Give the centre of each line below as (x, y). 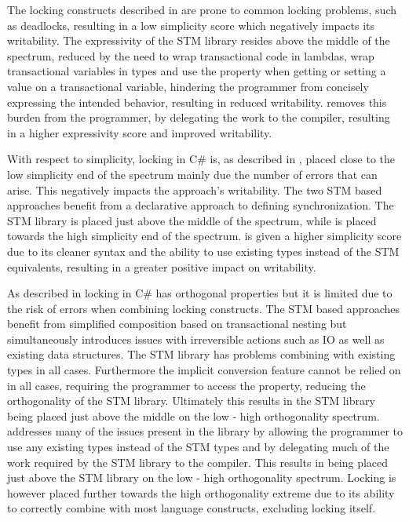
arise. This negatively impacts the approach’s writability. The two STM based (195, 189)
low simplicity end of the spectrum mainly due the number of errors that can (192, 174)
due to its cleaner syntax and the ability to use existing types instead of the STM (203, 251)
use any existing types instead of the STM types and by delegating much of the (198, 447)
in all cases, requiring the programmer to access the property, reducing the (186, 385)
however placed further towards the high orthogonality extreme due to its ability (201, 492)
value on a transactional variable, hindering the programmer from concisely (188, 86)
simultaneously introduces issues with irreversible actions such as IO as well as (196, 339)
